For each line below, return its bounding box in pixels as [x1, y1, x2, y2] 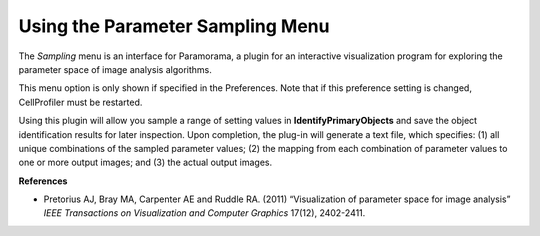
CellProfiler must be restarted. [18, 96, 143, 108]
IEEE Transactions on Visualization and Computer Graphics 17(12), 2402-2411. [43, 207, 366, 219]
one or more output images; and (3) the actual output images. [18, 156, 273, 169]
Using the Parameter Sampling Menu [18, 15, 330, 37]
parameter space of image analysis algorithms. [18, 63, 212, 75]
